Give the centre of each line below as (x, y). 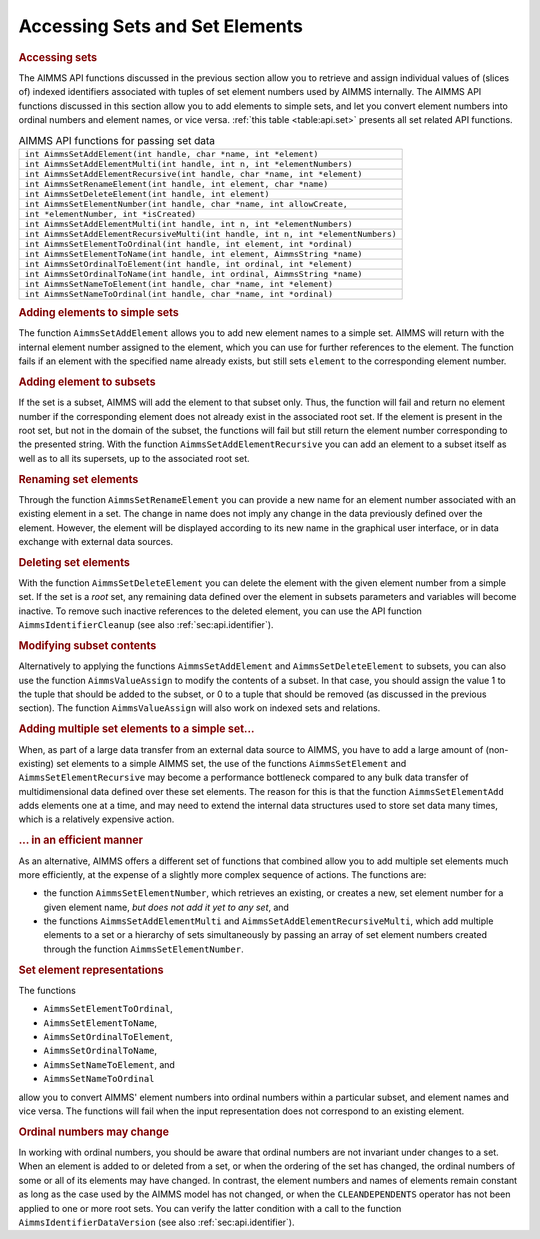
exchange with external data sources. (96, 542)
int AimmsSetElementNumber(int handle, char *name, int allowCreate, (186, 203)
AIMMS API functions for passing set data (116, 140)
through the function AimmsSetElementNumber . (143, 949)
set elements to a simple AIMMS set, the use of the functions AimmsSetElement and (231, 763)
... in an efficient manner (81, 840)
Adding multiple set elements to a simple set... (136, 729)
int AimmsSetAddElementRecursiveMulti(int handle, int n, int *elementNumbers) (210, 233)
